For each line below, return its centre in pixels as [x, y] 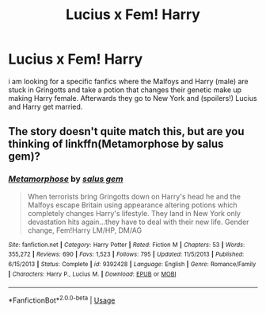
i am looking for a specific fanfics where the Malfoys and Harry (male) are [129, 81]
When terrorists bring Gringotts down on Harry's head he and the [134, 196]
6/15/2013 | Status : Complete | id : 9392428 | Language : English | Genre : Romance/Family [132, 264]
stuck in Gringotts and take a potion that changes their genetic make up [125, 90]
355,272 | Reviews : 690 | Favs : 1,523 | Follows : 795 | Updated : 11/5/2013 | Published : [126, 255]
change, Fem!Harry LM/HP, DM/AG [85, 230]
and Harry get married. [46, 106]
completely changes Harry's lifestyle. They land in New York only [134, 213]
